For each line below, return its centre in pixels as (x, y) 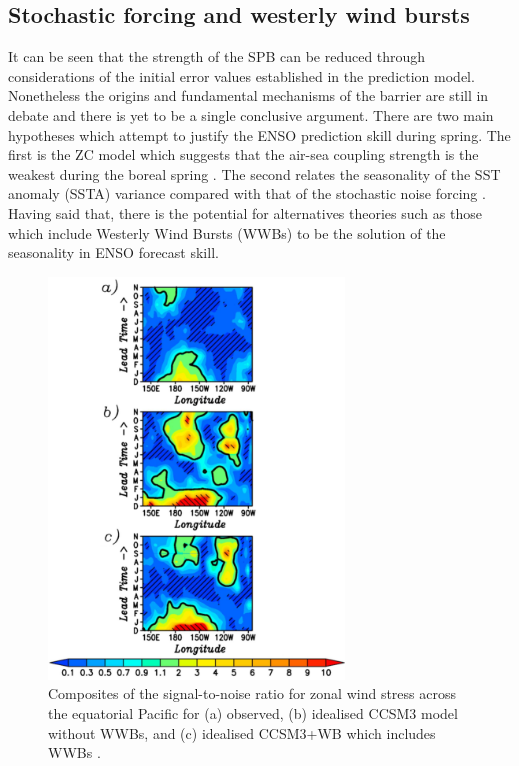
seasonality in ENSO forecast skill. (113, 252)
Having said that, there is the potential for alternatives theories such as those (245, 212)
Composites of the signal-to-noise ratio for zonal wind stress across (252, 693)
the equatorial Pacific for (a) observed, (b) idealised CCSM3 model (253, 712)
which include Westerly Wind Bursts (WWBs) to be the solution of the (227, 232)
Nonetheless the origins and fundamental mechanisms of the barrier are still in (248, 95)
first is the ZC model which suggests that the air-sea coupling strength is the (243, 154)
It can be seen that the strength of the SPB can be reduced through (217, 56)
